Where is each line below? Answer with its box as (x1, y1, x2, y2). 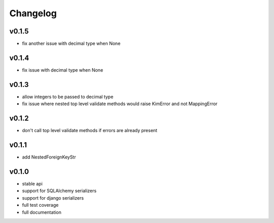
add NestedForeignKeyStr (22, 154, 76, 160)
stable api (22, 180, 43, 186)
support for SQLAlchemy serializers (22, 188, 96, 194)
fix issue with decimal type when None (22, 67, 104, 73)
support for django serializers (22, 195, 84, 201)
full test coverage (22, 202, 59, 208)
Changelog (9, 8, 57, 19)
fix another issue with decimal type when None (22, 41, 121, 47)
